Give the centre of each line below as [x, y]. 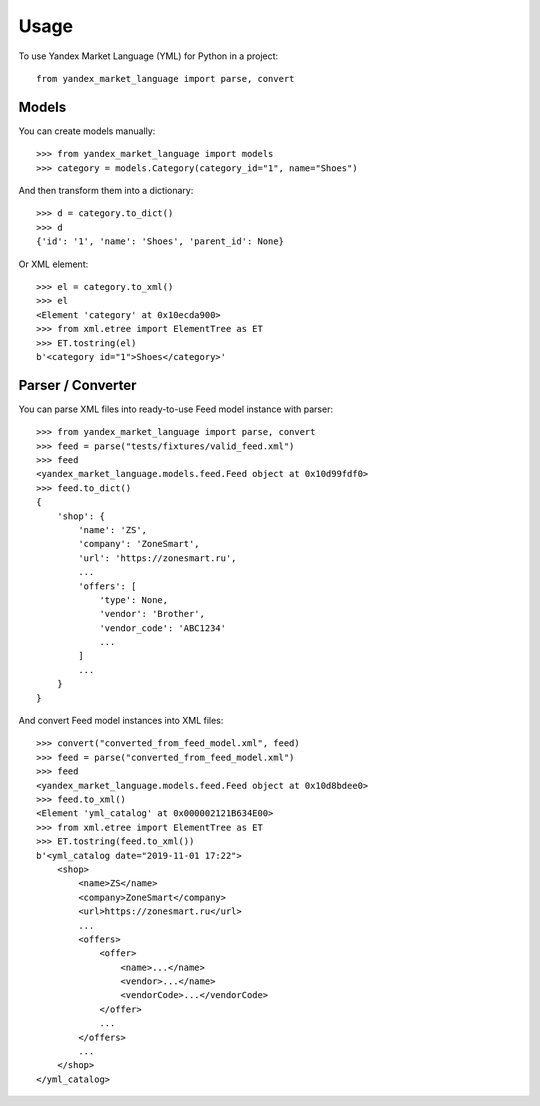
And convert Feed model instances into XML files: [121, 721]
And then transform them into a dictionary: [106, 191]
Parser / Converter [77, 385]
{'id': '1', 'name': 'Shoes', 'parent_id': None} [160, 241]
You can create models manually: [87, 131]
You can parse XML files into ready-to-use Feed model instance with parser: [176, 409]
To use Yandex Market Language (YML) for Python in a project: [148, 56]
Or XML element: [53, 264]
